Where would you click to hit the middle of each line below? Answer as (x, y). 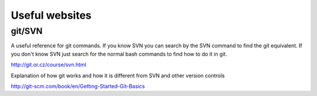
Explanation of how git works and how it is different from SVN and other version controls (118, 76)
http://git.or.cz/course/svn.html (48, 65)
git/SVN (27, 31)
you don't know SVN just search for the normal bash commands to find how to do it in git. (119, 54)
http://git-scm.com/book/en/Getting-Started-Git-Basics (78, 86)
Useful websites (51, 15)
